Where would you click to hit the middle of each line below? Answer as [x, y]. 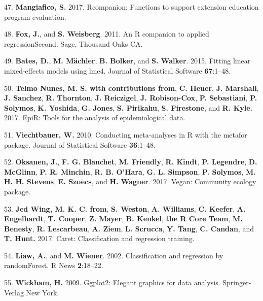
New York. [43, 292]
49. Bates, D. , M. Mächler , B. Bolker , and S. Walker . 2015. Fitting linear [127, 61]
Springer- [237, 282]
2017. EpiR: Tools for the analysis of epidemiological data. [95, 118]
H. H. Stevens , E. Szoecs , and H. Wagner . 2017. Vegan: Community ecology [130, 181]
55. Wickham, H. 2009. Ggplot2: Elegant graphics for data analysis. [112, 282]
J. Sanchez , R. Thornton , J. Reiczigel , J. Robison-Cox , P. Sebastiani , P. [131, 98]
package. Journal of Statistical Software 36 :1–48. [80, 144]
